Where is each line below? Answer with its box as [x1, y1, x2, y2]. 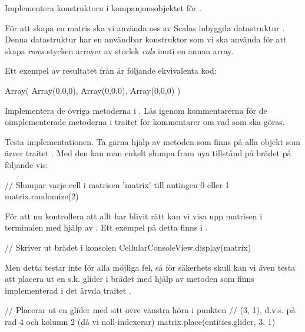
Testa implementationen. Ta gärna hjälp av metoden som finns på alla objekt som [5, 135, 301, 147]
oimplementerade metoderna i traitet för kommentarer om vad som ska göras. [5, 116, 285, 128]
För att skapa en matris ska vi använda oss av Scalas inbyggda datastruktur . [5, 21, 285, 34]
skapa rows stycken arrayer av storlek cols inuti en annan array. [5, 44, 234, 57]
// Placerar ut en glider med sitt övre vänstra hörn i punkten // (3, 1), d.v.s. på [5, 304, 296, 316]
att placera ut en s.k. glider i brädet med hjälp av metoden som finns [5, 272, 254, 285]
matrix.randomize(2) [5, 190, 79, 202]
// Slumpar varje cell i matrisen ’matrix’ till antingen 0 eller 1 [5, 178, 230, 190]
